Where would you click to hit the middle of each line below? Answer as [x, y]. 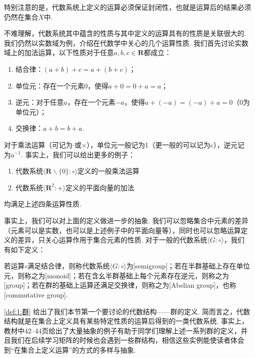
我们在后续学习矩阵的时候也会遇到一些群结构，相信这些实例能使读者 [120, 340]
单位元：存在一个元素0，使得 [62, 85]
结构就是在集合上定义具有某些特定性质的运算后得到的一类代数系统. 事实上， [126, 321]
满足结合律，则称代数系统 [68, 266]
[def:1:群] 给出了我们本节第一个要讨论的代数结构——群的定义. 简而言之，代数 [127, 311]
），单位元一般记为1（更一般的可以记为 [148, 144]
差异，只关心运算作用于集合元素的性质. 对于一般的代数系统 [112, 240]
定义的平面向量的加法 [100, 187]
